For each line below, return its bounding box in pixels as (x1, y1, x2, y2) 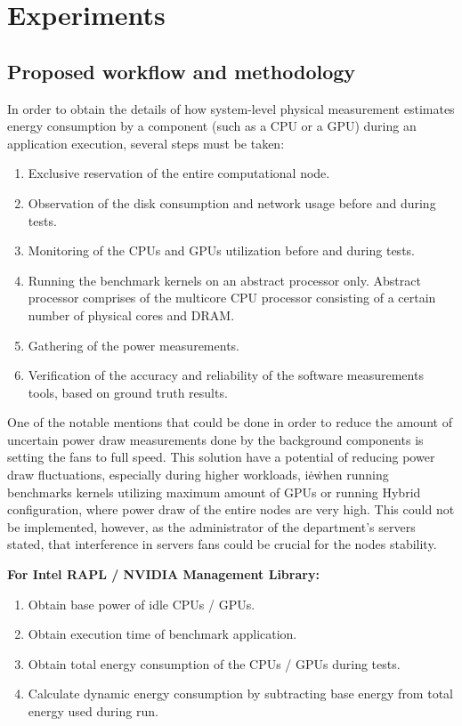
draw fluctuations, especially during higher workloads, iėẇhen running (7, 465, 389, 484)
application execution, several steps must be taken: (7, 133, 285, 152)
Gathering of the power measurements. (28, 335, 239, 354)
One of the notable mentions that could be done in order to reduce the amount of (7, 413, 452, 432)
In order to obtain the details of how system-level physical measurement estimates (7, 99, 455, 117)
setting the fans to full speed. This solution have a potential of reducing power (7, 448, 435, 466)
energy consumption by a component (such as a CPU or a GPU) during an (7, 117, 417, 135)
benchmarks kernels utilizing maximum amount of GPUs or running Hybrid (7, 482, 421, 501)
